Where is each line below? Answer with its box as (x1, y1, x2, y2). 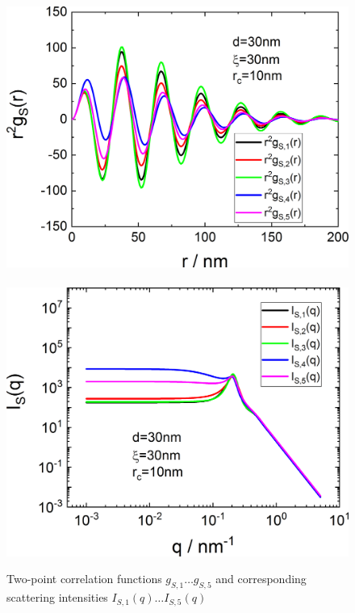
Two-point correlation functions (6, 570, 162, 587)
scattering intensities (6, 589, 108, 606)
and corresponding (215, 570, 307, 587)
